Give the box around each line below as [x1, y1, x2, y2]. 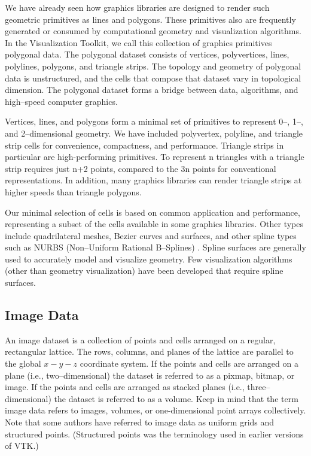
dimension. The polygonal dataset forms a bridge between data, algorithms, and [5, 83, 298, 96]
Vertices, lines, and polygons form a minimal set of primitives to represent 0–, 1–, [5, 115, 303, 128]
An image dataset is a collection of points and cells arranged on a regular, [5, 333, 276, 346]
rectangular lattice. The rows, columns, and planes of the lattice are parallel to [5, 345, 294, 358]
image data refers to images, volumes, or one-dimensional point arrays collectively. [5, 404, 306, 416]
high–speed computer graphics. [5, 95, 118, 107]
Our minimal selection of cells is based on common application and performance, [5, 206, 300, 218]
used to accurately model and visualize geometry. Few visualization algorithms [5, 252, 292, 265]
